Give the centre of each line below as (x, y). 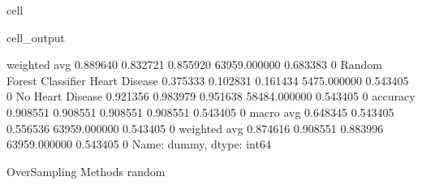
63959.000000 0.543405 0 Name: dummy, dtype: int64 (139, 144)
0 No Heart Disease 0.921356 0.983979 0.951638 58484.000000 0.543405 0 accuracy (211, 96)
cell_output (36, 37)
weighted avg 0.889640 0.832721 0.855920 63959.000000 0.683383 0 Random (194, 65)
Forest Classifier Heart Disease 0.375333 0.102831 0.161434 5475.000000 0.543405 (208, 80)
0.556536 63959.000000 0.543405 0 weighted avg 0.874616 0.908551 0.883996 (195, 128)
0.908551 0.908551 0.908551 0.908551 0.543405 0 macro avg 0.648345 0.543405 (200, 112)
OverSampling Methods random (86, 171)
